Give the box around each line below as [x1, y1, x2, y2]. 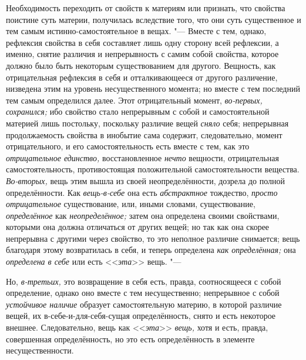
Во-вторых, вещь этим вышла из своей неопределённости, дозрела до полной [6, 174, 285, 186]
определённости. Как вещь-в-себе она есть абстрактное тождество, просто [6, 186, 278, 198]
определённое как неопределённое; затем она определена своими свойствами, [6, 209, 280, 221]
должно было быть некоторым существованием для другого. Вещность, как [6, 59, 276, 71]
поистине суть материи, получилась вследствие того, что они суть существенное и [6, 13, 301, 25]
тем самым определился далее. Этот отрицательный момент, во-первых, [6, 94, 263, 106]
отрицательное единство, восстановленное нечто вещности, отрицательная [6, 151, 279, 164]
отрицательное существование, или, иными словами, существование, [6, 198, 255, 210]
